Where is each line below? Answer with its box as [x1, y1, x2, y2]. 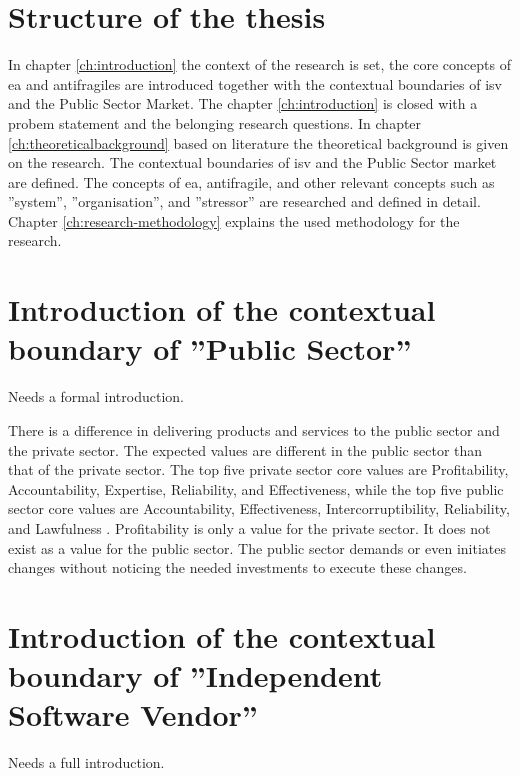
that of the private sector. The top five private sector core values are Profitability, [8, 459, 509, 480]
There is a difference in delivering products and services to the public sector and [8, 419, 500, 440]
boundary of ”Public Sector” [8, 328, 412, 369]
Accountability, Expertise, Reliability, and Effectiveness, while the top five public [8, 478, 504, 499]
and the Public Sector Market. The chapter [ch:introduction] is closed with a [8, 93, 478, 114]
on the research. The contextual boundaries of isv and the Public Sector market [8, 152, 497, 173]
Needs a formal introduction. [8, 386, 184, 407]
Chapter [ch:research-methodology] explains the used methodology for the [8, 210, 460, 231]
